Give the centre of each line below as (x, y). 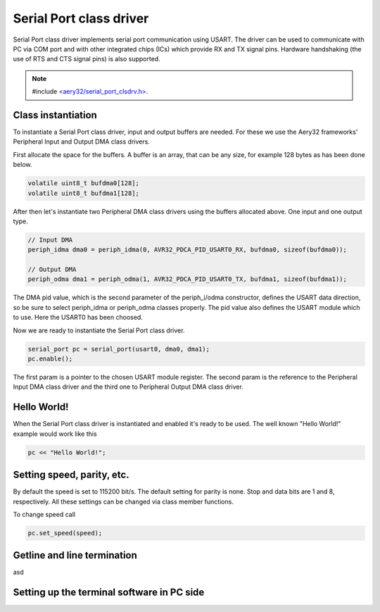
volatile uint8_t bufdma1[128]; (84, 193)
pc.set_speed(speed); (65, 533)
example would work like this (55, 434)
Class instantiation (55, 115)
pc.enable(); (50, 359)
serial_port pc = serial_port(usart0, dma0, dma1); (119, 349)
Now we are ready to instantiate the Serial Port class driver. (99, 330)
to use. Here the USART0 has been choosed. (78, 318)
